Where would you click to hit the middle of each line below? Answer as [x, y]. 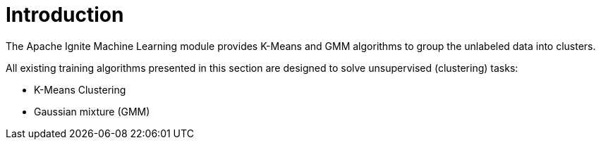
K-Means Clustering [80, 89]
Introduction [65, 15]
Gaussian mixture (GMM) [92, 111]
